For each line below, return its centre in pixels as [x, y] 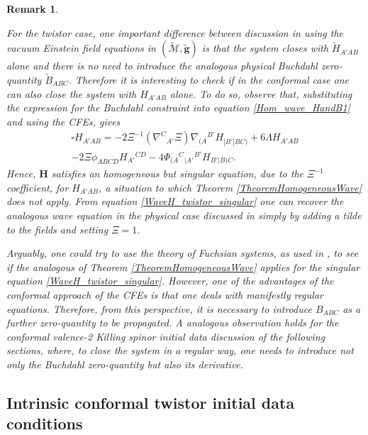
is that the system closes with [265, 48]
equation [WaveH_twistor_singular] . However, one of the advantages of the [170, 281]
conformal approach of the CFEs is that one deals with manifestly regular [165, 294]
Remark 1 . [33, 9]
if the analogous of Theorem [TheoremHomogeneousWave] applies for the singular [183, 266]
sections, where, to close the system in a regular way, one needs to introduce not [180, 350]
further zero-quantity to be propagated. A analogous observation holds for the [173, 323]
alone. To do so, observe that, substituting [261, 93]
